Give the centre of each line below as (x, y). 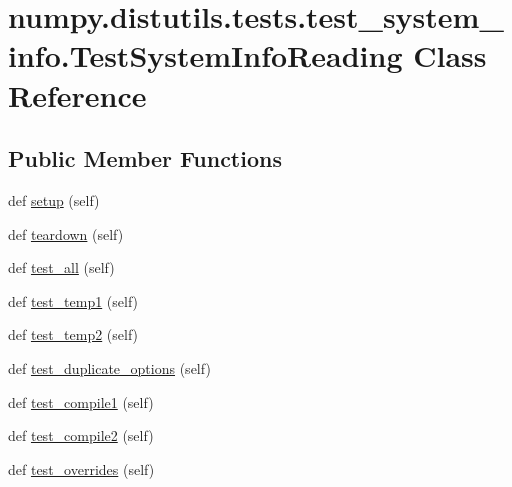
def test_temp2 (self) (73, 334)
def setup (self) (54, 199)
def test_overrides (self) (81, 468)
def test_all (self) (61, 267)
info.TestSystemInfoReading (205, 55)
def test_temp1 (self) (73, 300)
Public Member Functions (145, 158)
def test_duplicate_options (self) (109, 367)
